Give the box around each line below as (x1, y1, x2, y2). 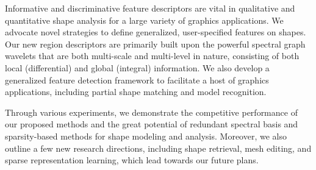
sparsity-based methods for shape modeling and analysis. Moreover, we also (5, 129, 287, 142)
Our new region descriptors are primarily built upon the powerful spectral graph (5, 37, 306, 50)
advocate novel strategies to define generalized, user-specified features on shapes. (5, 26, 306, 38)
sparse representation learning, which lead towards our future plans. (5, 154, 259, 166)
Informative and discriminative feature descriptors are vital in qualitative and (5, 2, 295, 14)
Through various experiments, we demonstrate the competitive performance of (5, 105, 298, 118)
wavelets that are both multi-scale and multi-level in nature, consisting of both (5, 49, 300, 62)
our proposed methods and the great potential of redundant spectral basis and (5, 118, 298, 130)
